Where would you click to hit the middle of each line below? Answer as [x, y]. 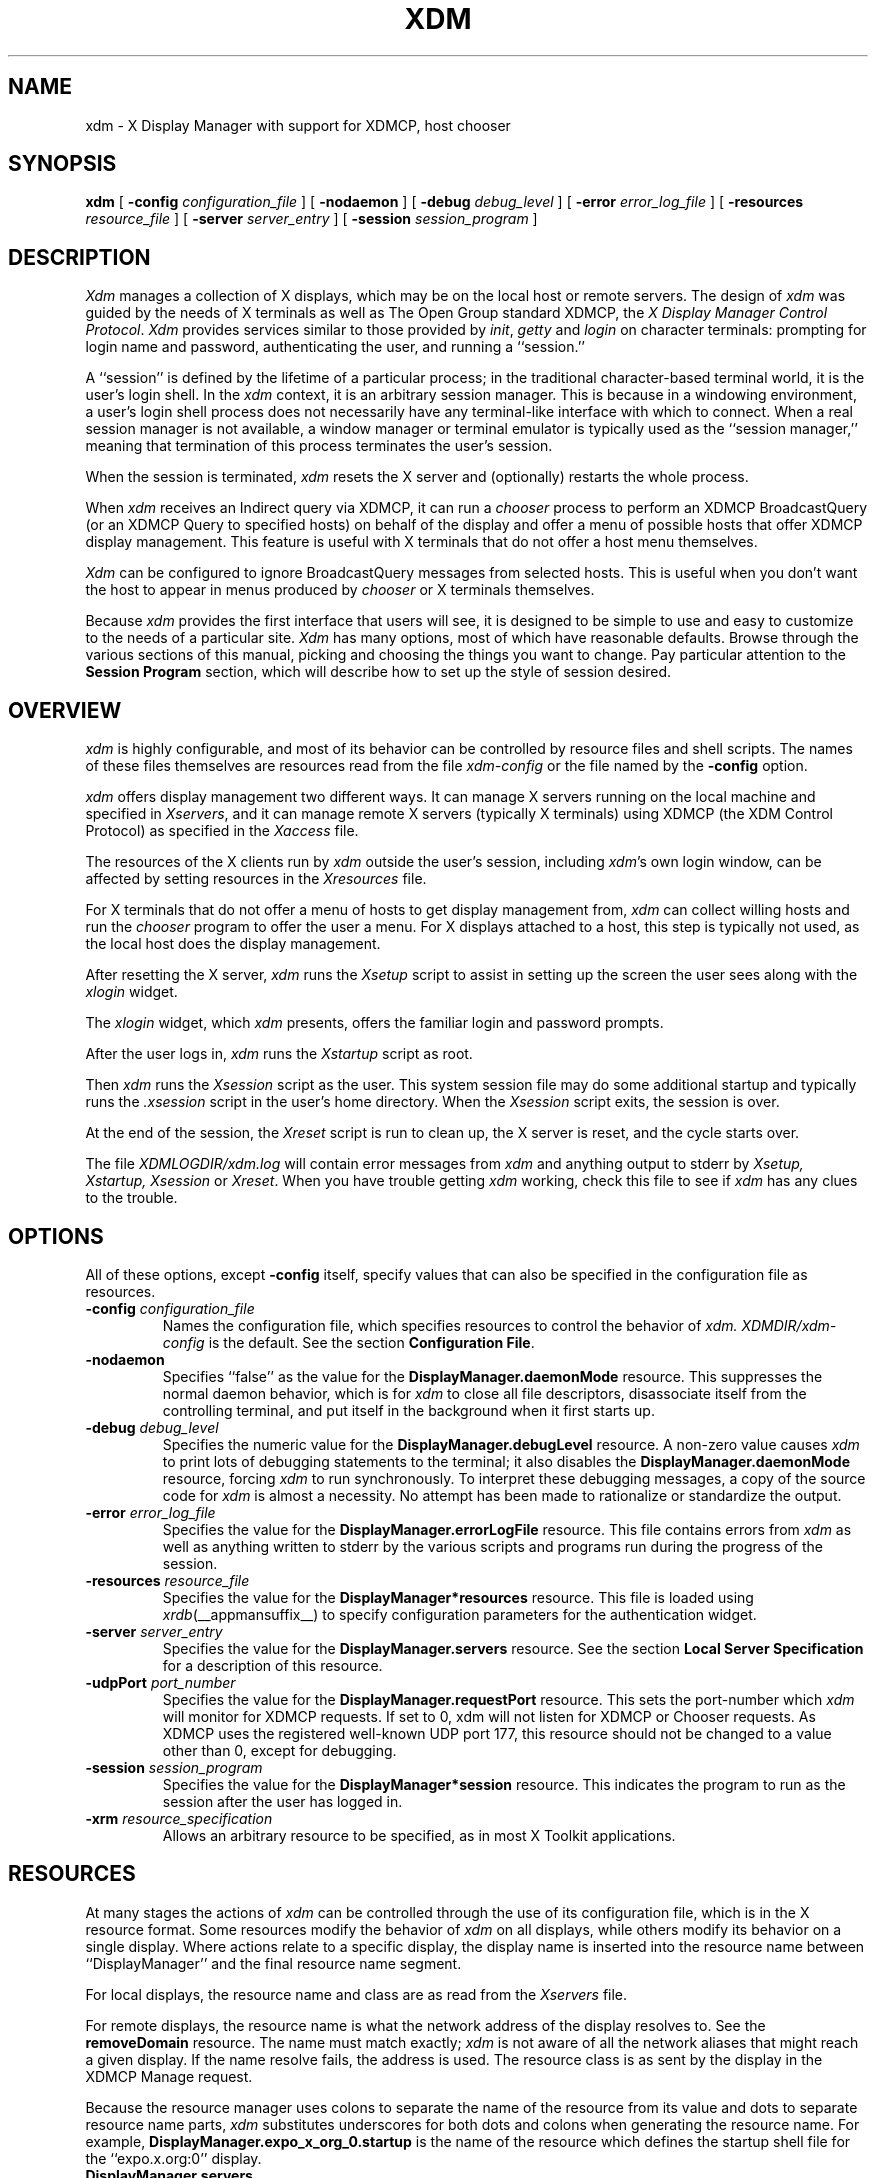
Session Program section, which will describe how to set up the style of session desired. [378, 672]
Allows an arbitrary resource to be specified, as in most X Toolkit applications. [419, 1835]
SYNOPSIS [62, 164]
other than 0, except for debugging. [279, 1750]
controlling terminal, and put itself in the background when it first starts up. [408, 1410]
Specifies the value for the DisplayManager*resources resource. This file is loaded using [458, 1597]
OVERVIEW [65, 710]
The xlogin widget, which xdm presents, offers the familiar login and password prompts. [374, 1023]
